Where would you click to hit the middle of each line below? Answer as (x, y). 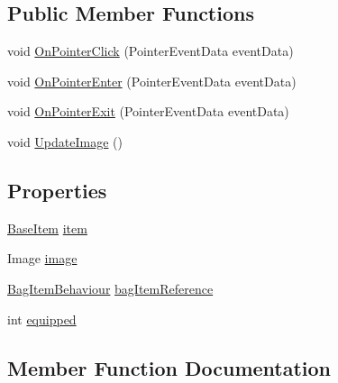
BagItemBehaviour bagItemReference (110, 288)
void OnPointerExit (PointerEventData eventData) (148, 111)
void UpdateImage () (65, 141)
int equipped (42, 319)
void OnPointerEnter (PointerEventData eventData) (152, 81)
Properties (57, 190)
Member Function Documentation (169, 367)
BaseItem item (47, 228)
